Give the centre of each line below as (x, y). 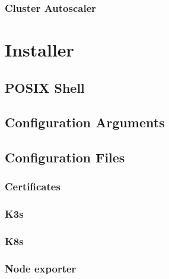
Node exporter (41, 269)
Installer (39, 50)
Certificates (33, 186)
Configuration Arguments (85, 122)
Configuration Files (65, 157)
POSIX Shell (45, 87)
